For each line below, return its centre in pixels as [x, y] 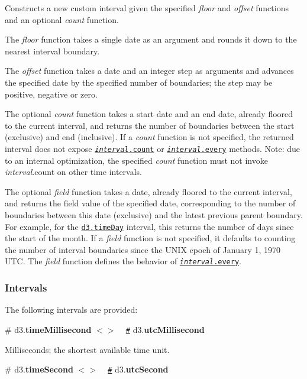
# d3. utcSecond [138, 369]
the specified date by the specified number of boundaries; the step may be [139, 82]
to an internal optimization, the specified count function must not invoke [136, 160]
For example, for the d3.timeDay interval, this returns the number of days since [149, 226]
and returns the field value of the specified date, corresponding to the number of [150, 203]
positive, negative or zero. [51, 94]
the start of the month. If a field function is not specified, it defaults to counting [150, 238]
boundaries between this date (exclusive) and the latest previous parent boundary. [154, 214]
